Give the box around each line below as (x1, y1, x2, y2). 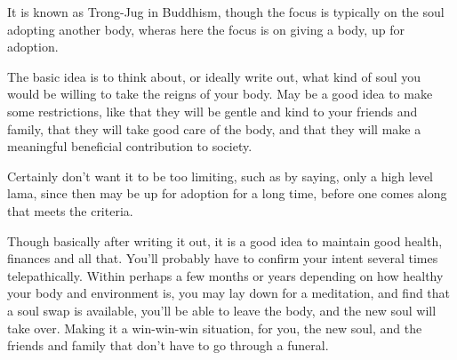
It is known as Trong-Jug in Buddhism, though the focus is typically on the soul (7, 3, 445, 20)
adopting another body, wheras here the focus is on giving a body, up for (7, 20, 405, 38)
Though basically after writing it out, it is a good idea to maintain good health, (7, 231, 443, 250)
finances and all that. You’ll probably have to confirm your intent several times (7, 249, 438, 268)
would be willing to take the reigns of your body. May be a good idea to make (7, 84, 433, 103)
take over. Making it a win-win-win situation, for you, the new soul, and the (7, 318, 422, 337)
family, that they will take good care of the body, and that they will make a (7, 119, 421, 138)
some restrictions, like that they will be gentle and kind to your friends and (7, 101, 418, 120)
